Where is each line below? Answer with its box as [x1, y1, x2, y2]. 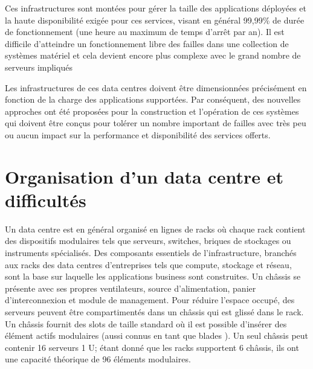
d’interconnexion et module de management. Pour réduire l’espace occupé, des [5, 294, 295, 306]
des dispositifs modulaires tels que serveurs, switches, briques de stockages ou [5, 234, 291, 247]
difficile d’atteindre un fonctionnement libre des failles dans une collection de [5, 37, 289, 50]
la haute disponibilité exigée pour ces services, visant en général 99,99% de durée [5, 13, 305, 26]
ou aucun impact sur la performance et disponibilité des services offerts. [5, 128, 271, 141]
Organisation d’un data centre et [5, 164, 283, 188]
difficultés [5, 187, 86, 212]
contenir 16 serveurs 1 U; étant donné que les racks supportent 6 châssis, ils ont [5, 341, 299, 353]
